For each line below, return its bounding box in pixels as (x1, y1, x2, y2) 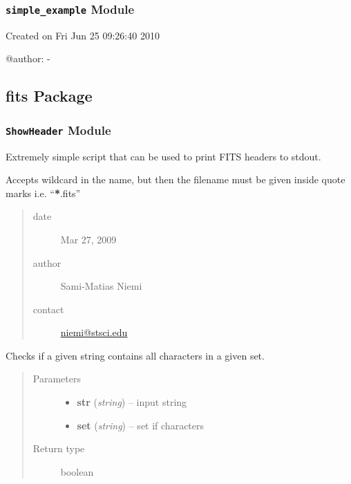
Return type (32, 441, 85, 456)
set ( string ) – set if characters (77, 418, 205, 432)
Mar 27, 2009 (60, 232, 117, 246)
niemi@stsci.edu (60, 325, 128, 339)
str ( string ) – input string (77, 395, 187, 409)
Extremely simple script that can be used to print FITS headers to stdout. (6, 149, 321, 163)
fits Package (6, 85, 93, 106)
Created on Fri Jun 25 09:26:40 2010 (6, 28, 160, 42)
